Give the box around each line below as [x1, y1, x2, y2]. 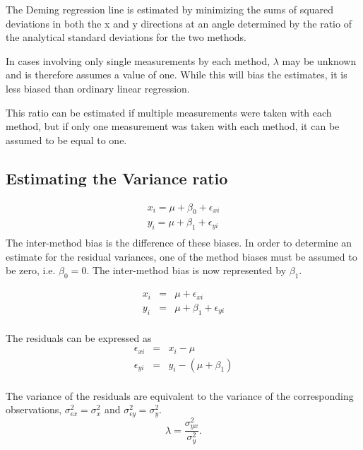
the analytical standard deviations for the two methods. [6, 30, 246, 45]
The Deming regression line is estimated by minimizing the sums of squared [6, 2, 333, 16]
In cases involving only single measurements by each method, [6, 53, 270, 68]
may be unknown [282, 53, 357, 68]
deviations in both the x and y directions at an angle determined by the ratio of [6, 16, 352, 30]
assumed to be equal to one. [6, 132, 127, 147]
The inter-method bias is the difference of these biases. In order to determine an [6, 235, 352, 250]
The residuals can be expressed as [6, 330, 152, 345]
